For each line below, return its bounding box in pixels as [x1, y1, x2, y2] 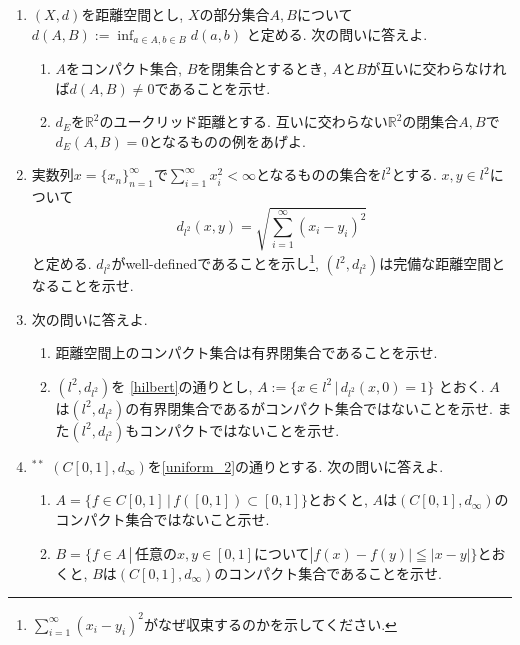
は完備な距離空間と [379, 253, 506, 274]
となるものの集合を [255, 164, 382, 185]
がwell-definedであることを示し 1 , [111, 250, 319, 274]
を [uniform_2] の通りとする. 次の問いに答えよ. [147, 455, 444, 476]
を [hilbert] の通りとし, [111, 375, 253, 396]
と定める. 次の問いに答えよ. [246, 23, 428, 44]
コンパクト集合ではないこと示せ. [55, 508, 270, 529]
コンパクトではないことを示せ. [139, 419, 340, 440]
